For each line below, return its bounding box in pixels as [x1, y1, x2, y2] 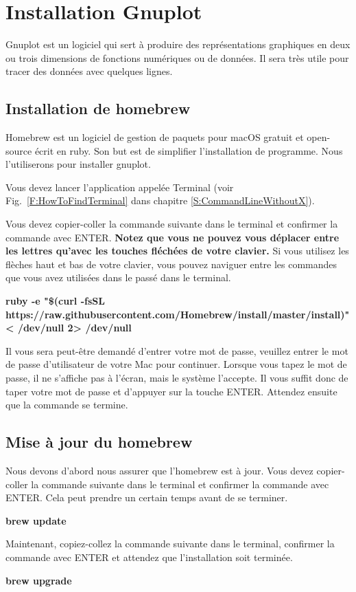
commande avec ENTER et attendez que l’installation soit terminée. [5, 549, 293, 564]
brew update [5, 513, 67, 527]
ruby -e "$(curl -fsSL [5, 294, 105, 308]
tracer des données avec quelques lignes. [5, 64, 173, 78]
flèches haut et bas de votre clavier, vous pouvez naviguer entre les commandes [5, 256, 337, 271]
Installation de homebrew [5, 98, 191, 119]
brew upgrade [5, 573, 72, 587]
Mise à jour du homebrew [5, 431, 193, 452]
